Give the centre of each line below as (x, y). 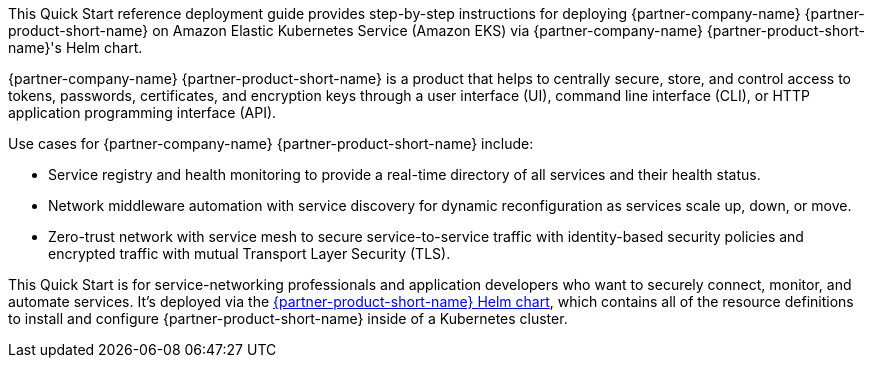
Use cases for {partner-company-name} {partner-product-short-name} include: (271, 143)
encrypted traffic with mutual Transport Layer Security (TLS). (249, 253)
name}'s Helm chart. (75, 47)
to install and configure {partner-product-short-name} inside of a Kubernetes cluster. (288, 318)
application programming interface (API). (142, 112)
